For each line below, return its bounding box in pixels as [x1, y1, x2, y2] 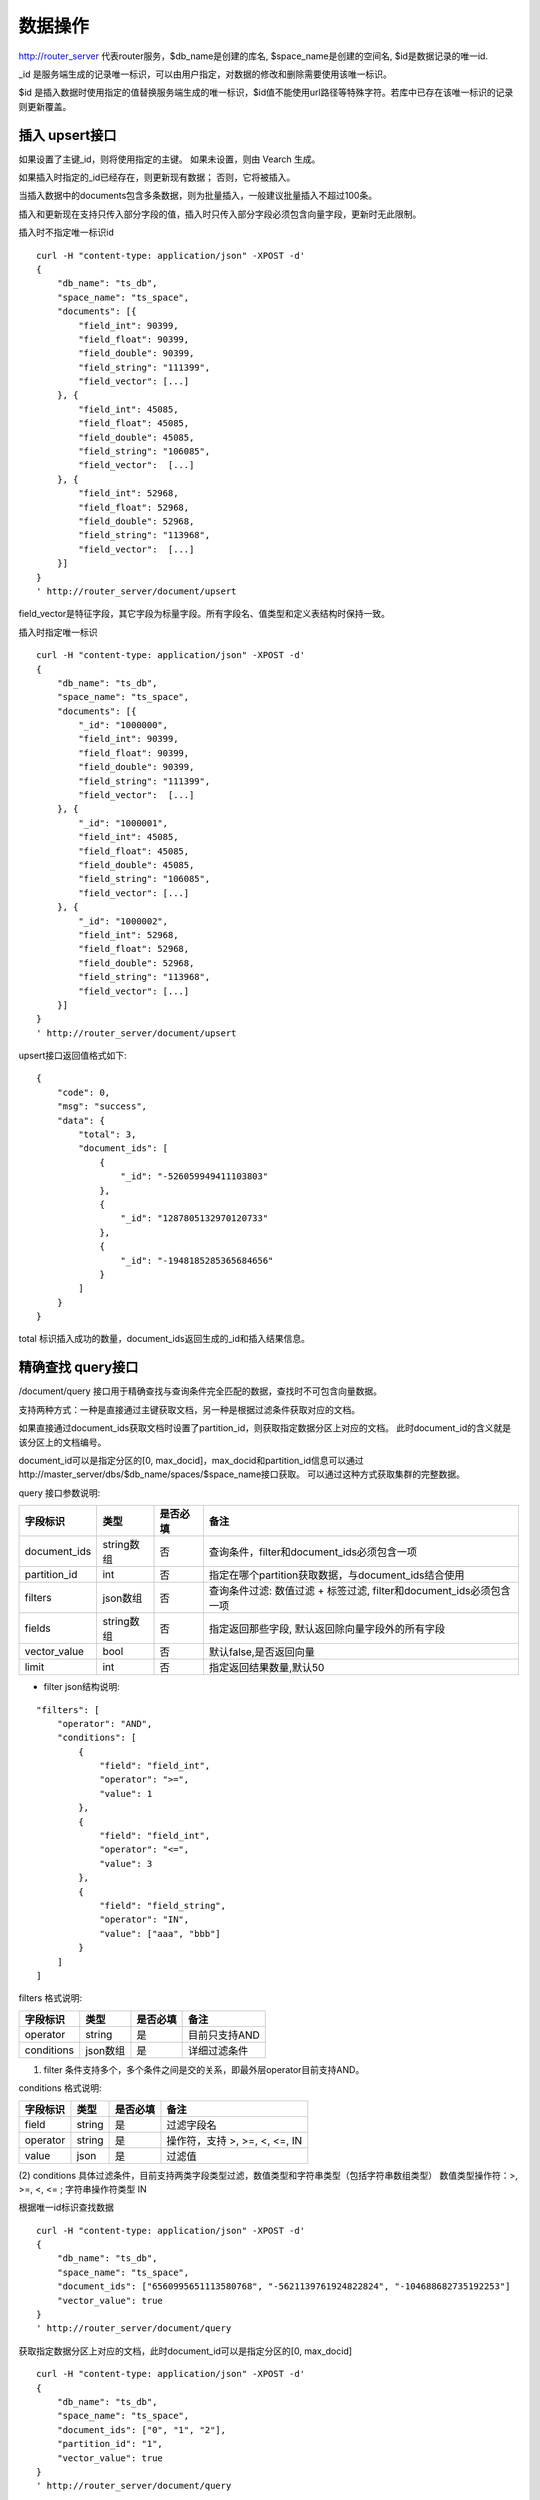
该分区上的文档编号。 [18, 1436, 107, 1448]
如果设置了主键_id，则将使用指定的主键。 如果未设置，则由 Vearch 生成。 [18, 153, 321, 165]
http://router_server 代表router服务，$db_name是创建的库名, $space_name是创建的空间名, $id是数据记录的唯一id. [18, 50, 489, 62]
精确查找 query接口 [18, 1359, 139, 1376]
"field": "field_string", [99, 1900, 227, 1911]
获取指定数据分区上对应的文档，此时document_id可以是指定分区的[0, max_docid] [18, 2345, 353, 2357]
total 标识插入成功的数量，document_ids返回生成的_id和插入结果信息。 [18, 1333, 310, 1345]
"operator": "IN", [99, 1914, 190, 1925]
